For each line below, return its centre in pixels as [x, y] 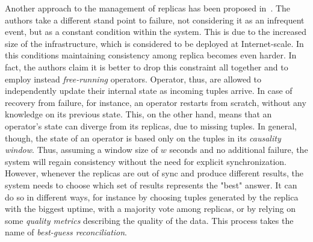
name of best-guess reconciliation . [66, 232]
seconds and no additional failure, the [239, 150]
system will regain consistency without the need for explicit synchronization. [146, 161]
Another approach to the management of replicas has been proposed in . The [148, 8]
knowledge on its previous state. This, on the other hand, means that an [138, 114]
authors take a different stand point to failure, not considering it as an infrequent [155, 20]
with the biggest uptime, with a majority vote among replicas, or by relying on [150, 209]
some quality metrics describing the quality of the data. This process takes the [149, 220]
